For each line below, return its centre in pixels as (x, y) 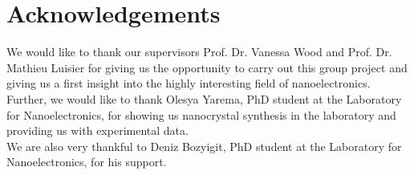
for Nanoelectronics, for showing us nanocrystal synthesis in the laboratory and (201, 114)
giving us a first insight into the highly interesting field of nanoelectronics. (189, 83)
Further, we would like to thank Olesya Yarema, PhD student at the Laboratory (204, 98)
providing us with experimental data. (97, 130)
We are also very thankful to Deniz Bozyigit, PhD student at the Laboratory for (204, 146)
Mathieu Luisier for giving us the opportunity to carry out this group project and (207, 67)
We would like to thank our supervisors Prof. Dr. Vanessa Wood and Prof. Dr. (199, 52)
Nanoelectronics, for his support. (87, 162)
